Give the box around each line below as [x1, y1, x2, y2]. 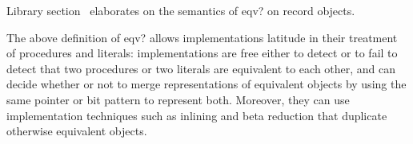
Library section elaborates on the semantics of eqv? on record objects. [6, 2, 355, 18]
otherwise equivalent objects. [6, 123, 147, 139]
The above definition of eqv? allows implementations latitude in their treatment [6, 29, 398, 45]
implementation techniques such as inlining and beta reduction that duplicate [6, 107, 387, 123]
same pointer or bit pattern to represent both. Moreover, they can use [6, 91, 350, 107]
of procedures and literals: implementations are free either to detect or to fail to [6, 45, 398, 61]
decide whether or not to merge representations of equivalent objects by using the [6, 76, 407, 92]
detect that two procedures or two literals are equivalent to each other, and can [6, 60, 396, 76]
